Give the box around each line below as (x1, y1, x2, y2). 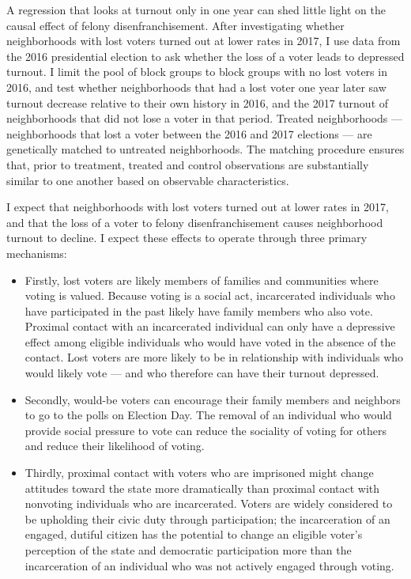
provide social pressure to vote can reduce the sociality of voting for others (25, 422, 386, 438)
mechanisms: (6, 244, 67, 261)
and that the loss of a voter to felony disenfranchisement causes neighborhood (6, 214, 383, 230)
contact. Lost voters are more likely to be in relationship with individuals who (25, 349, 404, 365)
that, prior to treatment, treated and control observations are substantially (6, 156, 369, 172)
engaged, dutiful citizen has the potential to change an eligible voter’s (25, 526, 363, 543)
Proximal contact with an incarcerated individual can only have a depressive (25, 318, 395, 335)
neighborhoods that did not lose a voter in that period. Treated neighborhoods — (6, 110, 403, 127)
